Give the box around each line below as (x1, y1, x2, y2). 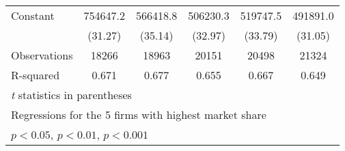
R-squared (11, 67, 60, 83)
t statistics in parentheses (11, 87, 132, 102)
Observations (11, 47, 73, 63)
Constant (11, 8, 55, 23)
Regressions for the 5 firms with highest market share (11, 107, 266, 122)
